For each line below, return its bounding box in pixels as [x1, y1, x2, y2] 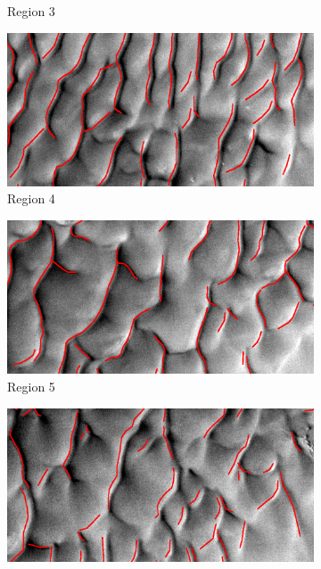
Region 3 [7, 2, 55, 20]
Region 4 [7, 189, 55, 208]
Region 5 [7, 377, 55, 396]
